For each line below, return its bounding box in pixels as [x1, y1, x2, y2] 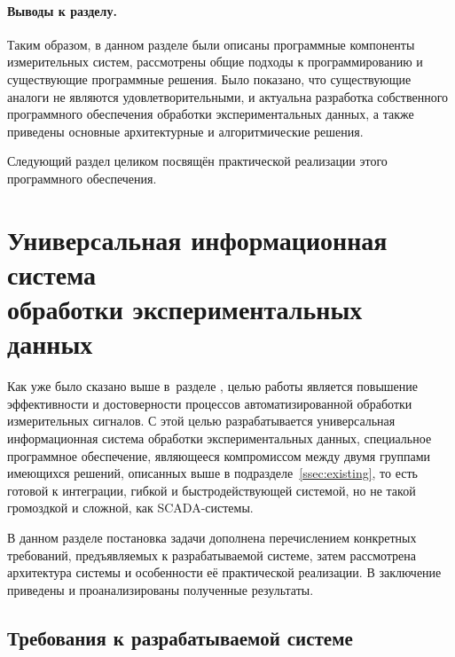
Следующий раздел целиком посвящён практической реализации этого [7, 152, 388, 170]
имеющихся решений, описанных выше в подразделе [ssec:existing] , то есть [7, 464, 418, 482]
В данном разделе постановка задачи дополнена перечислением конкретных [7, 528, 417, 546]
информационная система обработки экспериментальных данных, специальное [7, 429, 432, 448]
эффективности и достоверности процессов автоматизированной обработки [7, 394, 412, 412]
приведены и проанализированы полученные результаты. [7, 580, 314, 598]
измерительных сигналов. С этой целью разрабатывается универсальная [7, 411, 396, 430]
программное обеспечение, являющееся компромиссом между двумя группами [7, 446, 431, 465]
